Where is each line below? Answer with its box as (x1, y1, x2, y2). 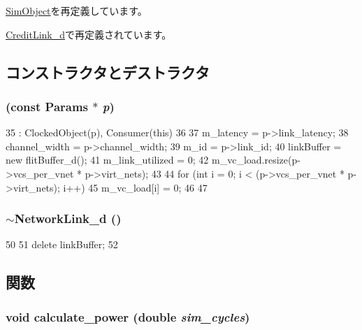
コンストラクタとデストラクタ (6, 61, 210, 82)
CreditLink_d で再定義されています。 (6, 27, 172, 41)
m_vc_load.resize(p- (212, 152, 301, 167)
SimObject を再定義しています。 (6, 3, 147, 17)
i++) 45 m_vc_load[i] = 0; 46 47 (63, 180, 208, 194)
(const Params (6, 97, 89, 115)
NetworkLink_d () (14, 210, 122, 227)
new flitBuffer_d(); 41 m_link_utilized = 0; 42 (6, 152, 209, 167)
